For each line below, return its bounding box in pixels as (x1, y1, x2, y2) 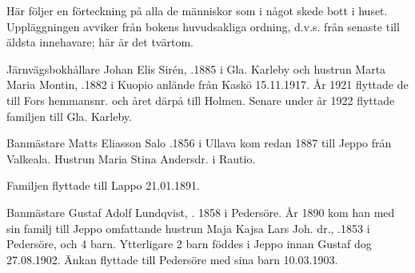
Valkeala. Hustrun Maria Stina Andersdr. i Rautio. (6, 150, 256, 167)
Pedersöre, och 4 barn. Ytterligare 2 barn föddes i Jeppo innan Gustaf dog (6, 235, 372, 252)
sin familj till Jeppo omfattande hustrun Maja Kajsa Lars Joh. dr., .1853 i (6, 219, 370, 236)
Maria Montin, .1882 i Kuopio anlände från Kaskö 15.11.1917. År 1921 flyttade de (6, 76, 409, 93)
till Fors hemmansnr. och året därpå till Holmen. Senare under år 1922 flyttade (6, 91, 395, 108)
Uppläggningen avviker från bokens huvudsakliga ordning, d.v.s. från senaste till (6, 18, 400, 34)
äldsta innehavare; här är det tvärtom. (6, 34, 194, 50)
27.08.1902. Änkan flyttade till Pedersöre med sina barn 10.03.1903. (6, 251, 338, 267)
